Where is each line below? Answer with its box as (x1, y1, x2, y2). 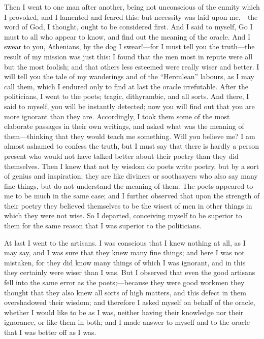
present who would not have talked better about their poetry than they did (4, 150, 239, 161)
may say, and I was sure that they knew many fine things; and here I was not (4, 247, 245, 258)
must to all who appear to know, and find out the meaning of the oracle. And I (4, 31, 251, 42)
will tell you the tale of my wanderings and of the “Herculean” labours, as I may (4, 71, 254, 82)
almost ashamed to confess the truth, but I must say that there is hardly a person (4, 141, 259, 151)
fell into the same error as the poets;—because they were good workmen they (4, 277, 245, 288)
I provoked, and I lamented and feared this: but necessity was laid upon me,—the (4, 11, 258, 22)
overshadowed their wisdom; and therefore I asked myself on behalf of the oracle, (4, 297, 255, 308)
